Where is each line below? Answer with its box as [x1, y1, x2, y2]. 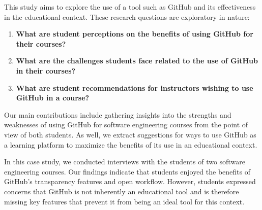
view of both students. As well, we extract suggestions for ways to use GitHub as [4, 129, 256, 139]
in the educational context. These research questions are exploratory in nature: [4, 11, 250, 22]
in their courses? [16, 65, 76, 76]
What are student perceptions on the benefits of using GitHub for [16, 28, 253, 39]
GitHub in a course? [16, 92, 90, 103]
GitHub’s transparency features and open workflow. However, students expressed [4, 176, 256, 187]
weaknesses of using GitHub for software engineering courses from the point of [4, 119, 248, 130]
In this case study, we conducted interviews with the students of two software [4, 156, 245, 167]
